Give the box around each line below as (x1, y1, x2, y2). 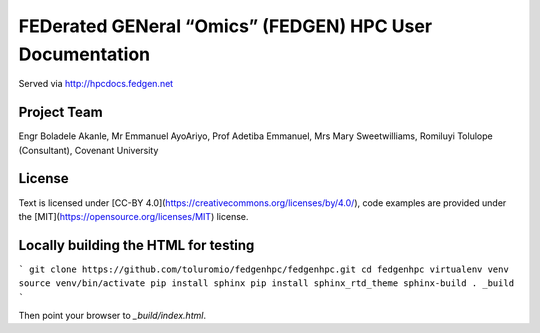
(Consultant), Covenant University (18, 144, 159, 156)
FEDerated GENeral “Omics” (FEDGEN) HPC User (18, 15, 433, 37)
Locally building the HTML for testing (18, 236, 255, 254)
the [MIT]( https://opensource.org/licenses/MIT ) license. (18, 210, 249, 222)
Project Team (18, 104, 104, 121)
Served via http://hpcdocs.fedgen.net (18, 78, 174, 90)
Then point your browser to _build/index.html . (18, 310, 207, 322)
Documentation (18, 43, 151, 65)
